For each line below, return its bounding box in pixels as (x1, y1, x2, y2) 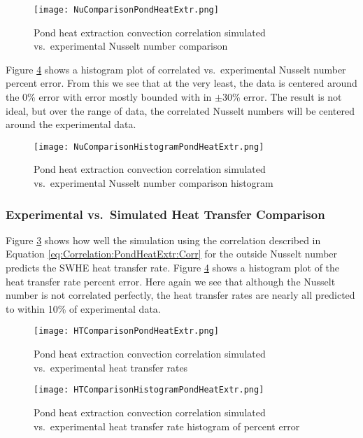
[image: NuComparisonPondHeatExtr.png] (34, 5, 219, 15)
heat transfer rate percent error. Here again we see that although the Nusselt (6, 274, 336, 288)
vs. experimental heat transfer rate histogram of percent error (34, 418, 300, 433)
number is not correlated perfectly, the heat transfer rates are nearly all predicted (6, 288, 355, 302)
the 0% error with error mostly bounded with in (6, 90, 212, 104)
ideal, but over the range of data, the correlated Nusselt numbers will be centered (6, 103, 355, 118)
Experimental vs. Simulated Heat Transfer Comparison (6, 205, 325, 222)
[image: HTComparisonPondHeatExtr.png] (34, 326, 219, 337)
